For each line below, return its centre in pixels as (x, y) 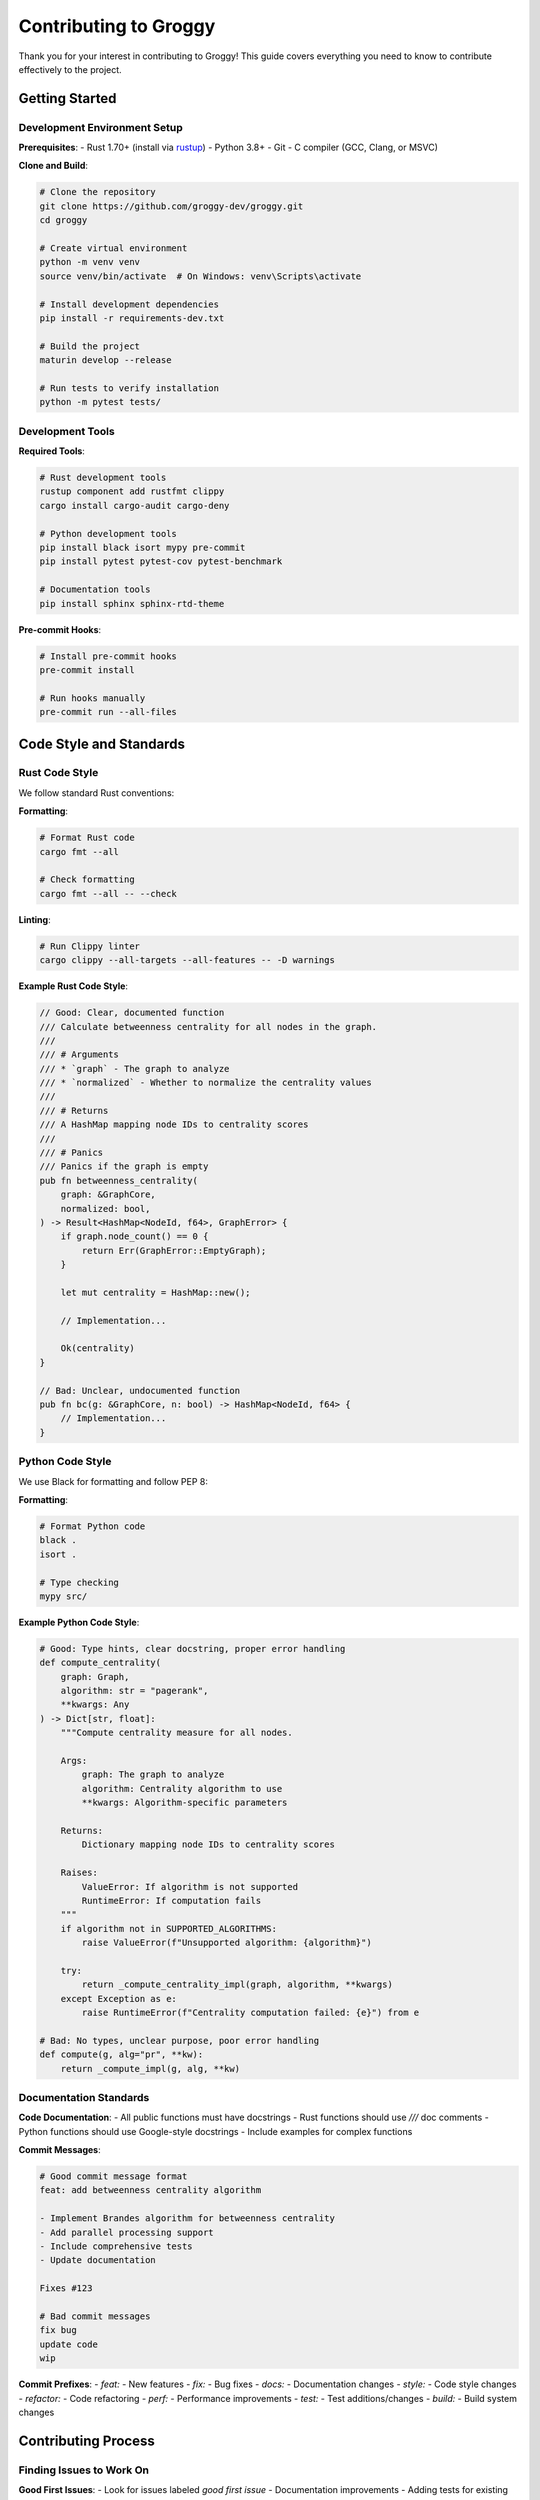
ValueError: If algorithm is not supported (190, 1886)
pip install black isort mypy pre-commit (142, 547)
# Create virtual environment (113, 248)
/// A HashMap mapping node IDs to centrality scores (174, 1124)
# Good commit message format (113, 2176)
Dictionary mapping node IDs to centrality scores (208, 1844)
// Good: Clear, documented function (132, 1013)
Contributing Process (86, 2440)
